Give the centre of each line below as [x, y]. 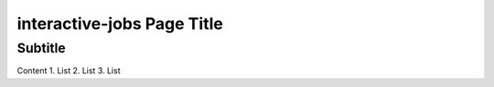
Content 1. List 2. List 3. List [69, 71]
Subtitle [41, 48]
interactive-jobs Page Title [120, 24]
